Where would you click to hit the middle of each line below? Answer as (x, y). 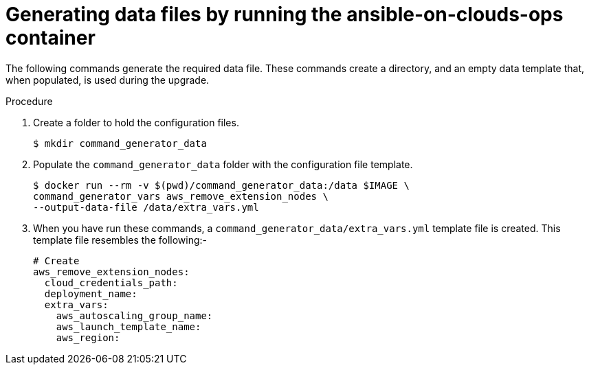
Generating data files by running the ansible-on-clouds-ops (285, 14)
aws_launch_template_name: (129, 326)
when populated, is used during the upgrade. (108, 80)
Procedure (29, 101)
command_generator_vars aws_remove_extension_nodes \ (181, 196)
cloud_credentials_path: (111, 282)
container (51, 38)
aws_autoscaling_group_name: (134, 315)
